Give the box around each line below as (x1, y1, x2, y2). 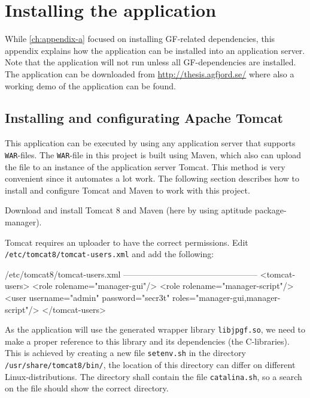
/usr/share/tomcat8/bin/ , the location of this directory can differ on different (5, 358, 296, 371)
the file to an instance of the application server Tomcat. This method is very (5, 160, 285, 173)
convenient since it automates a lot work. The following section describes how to (5, 172, 299, 185)
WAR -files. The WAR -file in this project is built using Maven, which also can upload (5, 148, 301, 161)
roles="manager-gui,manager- (172, 291, 281, 303)
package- (254, 204, 287, 216)
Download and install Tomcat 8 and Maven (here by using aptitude (5, 204, 253, 216)
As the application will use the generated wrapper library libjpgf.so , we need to (5, 323, 306, 336)
